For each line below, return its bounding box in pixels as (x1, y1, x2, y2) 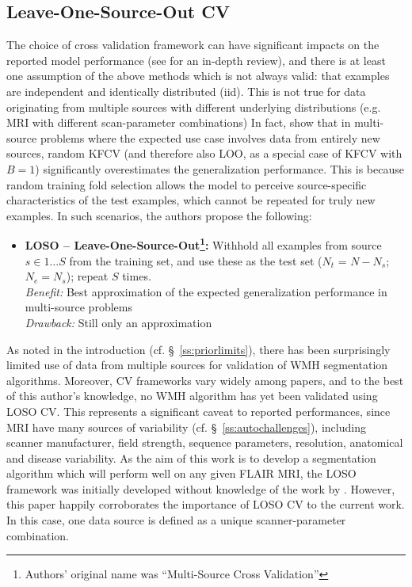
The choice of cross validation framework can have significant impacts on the (6, 36, 380, 53)
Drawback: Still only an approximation (25, 314, 212, 330)
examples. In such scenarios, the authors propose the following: (6, 207, 312, 223)
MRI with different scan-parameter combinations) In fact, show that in (6, 114, 351, 131)
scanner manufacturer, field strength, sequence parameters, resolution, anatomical (6, 434, 403, 451)
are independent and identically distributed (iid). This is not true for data (6, 82, 366, 99)
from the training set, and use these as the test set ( (69, 252, 322, 269)
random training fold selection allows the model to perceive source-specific (6, 176, 367, 192)
